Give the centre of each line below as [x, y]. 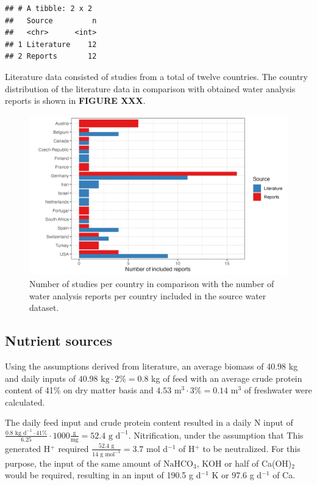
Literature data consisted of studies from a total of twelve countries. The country [156, 76]
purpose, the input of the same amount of [83, 463]
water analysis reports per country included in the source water [148, 295]
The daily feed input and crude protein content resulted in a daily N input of [149, 422]
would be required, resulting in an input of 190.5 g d [103, 475]
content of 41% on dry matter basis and [79, 390]
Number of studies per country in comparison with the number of [152, 284]
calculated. [25, 402]
